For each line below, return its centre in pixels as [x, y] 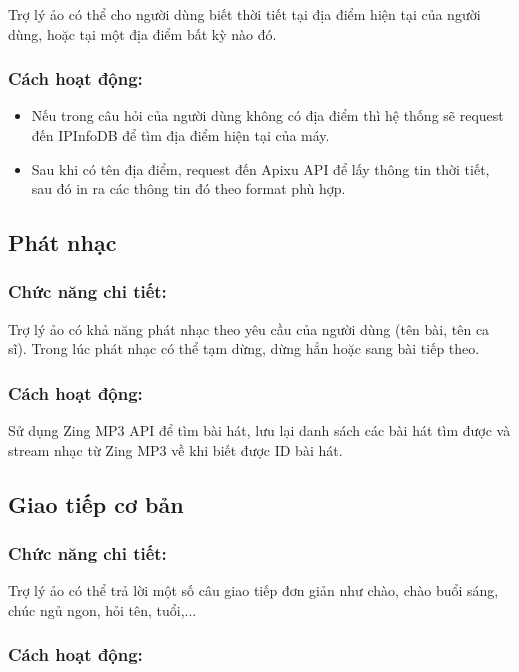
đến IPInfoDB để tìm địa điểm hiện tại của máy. [180, 135]
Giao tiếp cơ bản [96, 503]
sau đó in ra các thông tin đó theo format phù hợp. [188, 188]
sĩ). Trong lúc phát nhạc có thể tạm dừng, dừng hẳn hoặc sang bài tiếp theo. [244, 348]
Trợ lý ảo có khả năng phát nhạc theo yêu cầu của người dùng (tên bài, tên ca [249, 328]
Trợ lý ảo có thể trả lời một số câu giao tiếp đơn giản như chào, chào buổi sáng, [253, 590]
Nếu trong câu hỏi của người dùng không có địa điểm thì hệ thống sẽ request [267, 115]
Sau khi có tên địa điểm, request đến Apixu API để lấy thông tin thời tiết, [260, 168]
